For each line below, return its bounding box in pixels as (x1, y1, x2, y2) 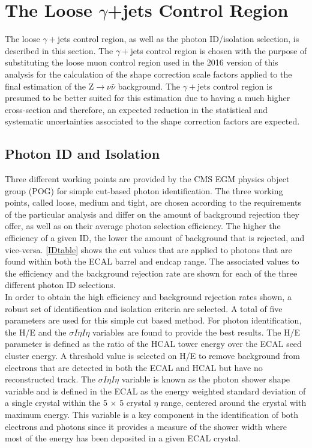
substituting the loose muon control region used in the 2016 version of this (5, 56, 278, 69)
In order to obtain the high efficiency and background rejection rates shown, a (5, 290, 292, 303)
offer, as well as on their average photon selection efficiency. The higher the (5, 219, 281, 232)
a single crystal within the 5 (5, 396, 107, 409)
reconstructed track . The (5, 373, 96, 385)
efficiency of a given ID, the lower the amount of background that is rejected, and (5, 232, 305, 244)
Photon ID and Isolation (5, 144, 160, 163)
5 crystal (119, 396, 151, 409)
